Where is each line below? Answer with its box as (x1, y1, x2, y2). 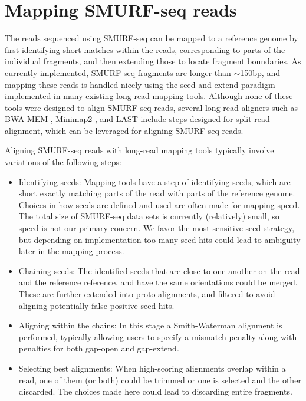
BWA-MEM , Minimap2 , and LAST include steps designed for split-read (5, 113, 270, 125)
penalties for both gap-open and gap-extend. (18, 342, 179, 354)
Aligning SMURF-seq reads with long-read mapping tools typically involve (5, 144, 274, 156)
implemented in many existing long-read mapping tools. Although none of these (5, 90, 293, 102)
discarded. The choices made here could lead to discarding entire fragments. (18, 385, 292, 397)
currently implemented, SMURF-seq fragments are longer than (5, 66, 231, 78)
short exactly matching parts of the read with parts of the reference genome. (18, 187, 295, 199)
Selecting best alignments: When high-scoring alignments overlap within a (18, 361, 286, 374)
